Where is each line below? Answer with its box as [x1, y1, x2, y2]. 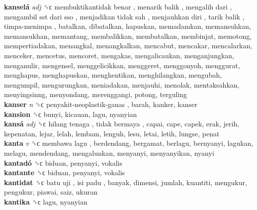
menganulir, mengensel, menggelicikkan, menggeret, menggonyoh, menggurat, [4, 60, 240, 70]
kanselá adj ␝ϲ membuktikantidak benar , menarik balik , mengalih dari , [4, 1, 232, 11]
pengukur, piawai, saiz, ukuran [4, 187, 98, 197]
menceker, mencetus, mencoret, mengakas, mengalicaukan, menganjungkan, [4, 50, 234, 60]
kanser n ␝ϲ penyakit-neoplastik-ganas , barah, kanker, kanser [4, 99, 197, 109]
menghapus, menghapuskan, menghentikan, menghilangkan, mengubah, [4, 70, 222, 80]
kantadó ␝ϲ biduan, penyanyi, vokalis [4, 157, 122, 168]
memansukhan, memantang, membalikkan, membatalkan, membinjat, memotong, [4, 30, 252, 41]
